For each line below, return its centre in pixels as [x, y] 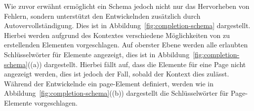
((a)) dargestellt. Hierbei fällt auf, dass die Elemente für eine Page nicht [137, 64]
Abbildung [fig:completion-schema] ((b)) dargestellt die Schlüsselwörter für [116, 93]
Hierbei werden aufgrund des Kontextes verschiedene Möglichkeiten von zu [117, 35]
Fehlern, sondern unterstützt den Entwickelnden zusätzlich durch [102, 16]
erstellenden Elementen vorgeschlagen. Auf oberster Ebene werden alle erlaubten [126, 45]
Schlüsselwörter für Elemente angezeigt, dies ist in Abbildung [97, 54]
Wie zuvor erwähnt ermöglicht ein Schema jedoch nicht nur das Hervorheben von [127, 6]
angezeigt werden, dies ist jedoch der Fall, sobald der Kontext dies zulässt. [117, 74]
